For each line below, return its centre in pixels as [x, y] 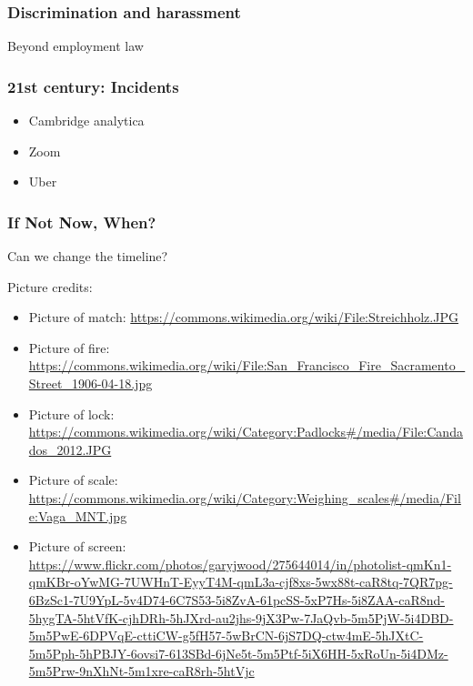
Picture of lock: [71, 414]
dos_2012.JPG [70, 449]
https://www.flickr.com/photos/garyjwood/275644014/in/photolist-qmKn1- [240, 564]
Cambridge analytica [86, 121]
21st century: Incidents [93, 86]
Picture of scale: [73, 480]
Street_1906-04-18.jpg [91, 383]
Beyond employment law [75, 46]
